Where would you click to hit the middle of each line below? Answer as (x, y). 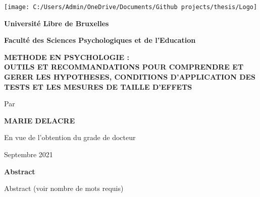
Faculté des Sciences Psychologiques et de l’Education (100, 40)
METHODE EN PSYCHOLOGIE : (67, 57)
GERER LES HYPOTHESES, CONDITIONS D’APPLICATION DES (130, 77)
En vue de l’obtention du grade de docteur (70, 137)
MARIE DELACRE (40, 120)
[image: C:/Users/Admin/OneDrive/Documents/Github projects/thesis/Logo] (131, 7)
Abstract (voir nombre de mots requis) (64, 188)
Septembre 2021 (29, 154)
